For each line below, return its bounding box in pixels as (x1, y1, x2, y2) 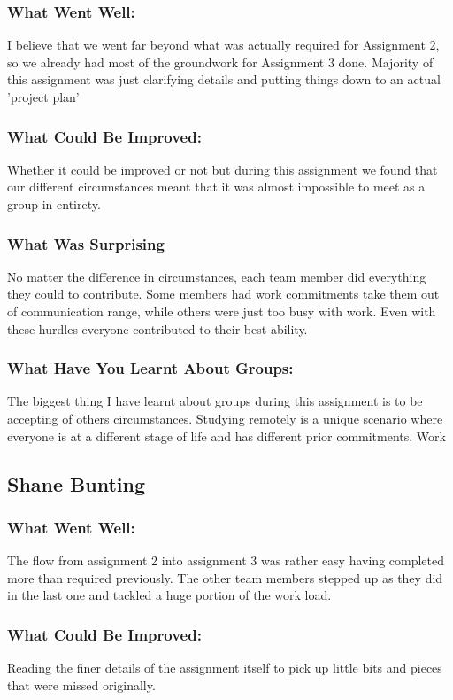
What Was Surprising (7, 232, 165, 254)
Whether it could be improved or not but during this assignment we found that (7, 159, 438, 178)
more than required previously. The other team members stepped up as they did (7, 568, 443, 587)
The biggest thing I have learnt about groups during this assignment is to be (7, 392, 423, 410)
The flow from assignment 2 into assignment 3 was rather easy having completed (7, 551, 445, 570)
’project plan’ (7, 88, 80, 105)
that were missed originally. (7, 675, 156, 694)
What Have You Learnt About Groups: (7, 357, 294, 379)
